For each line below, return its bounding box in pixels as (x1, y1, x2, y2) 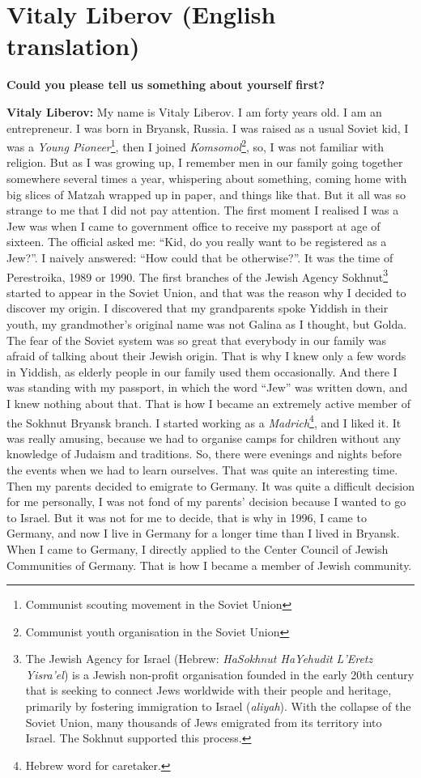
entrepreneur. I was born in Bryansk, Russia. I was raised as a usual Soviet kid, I (6, 119, 409, 136)
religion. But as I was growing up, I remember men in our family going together (6, 154, 403, 171)
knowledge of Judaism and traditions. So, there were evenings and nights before (6, 445, 402, 462)
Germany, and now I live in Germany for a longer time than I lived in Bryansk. (6, 525, 400, 542)
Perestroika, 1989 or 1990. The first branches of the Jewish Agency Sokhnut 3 (6, 266, 389, 285)
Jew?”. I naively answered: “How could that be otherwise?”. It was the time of (6, 249, 393, 266)
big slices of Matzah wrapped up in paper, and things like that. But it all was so (6, 185, 406, 202)
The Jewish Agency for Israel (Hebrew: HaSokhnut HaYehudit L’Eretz (25, 650, 373, 667)
